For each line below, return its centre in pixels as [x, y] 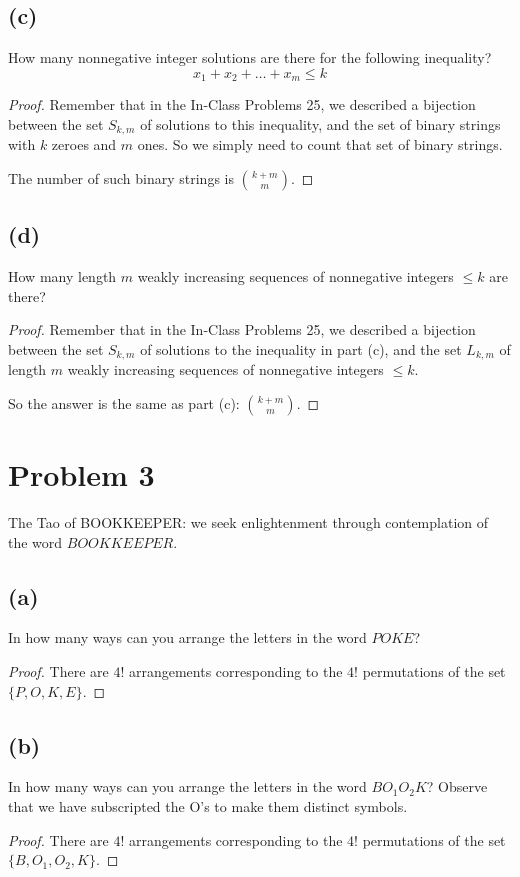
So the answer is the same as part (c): [124, 402]
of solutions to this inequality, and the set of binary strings [320, 123]
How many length [62, 276]
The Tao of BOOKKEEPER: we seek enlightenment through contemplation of [248, 522]
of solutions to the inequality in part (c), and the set [301, 348]
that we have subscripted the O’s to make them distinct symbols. [208, 806]
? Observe [457, 786]
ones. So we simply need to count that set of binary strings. [320, 144]
